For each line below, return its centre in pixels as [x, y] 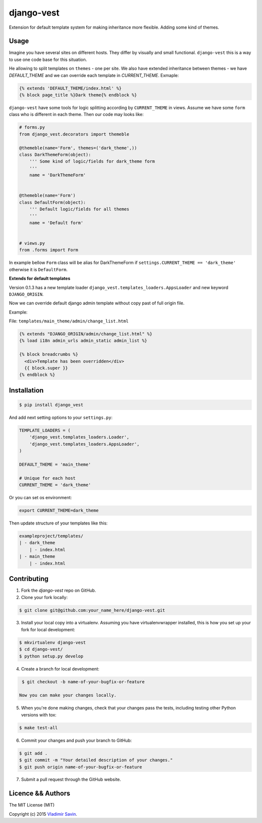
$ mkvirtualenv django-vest [52, 642]
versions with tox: [39, 715]
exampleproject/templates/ [51, 536]
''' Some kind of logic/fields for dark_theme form [92, 161]
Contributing [29, 579]
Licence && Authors [40, 794]
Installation [26, 390]
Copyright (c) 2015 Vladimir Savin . [43, 814]
